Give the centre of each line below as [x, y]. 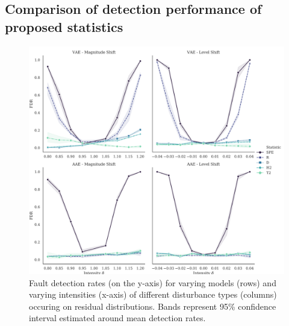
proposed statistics [64, 26]
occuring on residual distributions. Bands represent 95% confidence [153, 306]
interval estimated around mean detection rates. [117, 318]
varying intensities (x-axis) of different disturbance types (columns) [153, 294]
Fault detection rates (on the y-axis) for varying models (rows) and [153, 282]
